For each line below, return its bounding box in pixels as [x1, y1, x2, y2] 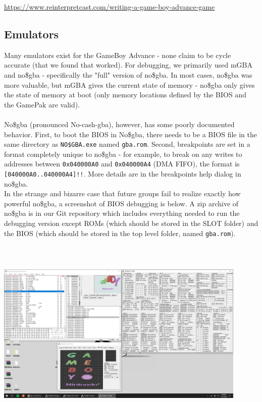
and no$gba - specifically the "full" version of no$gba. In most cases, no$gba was [4, 69, 252, 80]
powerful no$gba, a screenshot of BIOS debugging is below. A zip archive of [4, 198, 239, 208]
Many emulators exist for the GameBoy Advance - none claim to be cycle [4, 49, 231, 60]
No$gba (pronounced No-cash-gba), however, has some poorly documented [4, 119, 235, 129]
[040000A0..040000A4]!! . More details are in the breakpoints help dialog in [4, 168, 241, 179]
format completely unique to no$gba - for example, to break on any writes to [4, 148, 242, 159]
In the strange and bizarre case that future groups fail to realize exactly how [4, 188, 241, 199]
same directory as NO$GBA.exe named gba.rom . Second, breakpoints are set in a [4, 139, 250, 149]
